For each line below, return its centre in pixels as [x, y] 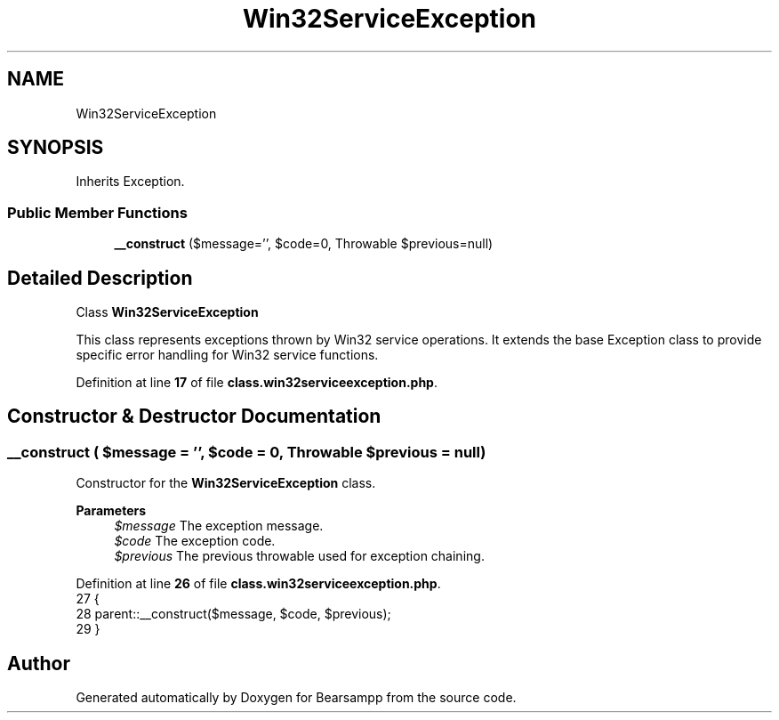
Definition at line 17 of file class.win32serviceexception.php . [257, 383]
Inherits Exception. [130, 182]
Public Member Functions [97, 212]
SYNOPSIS [56, 148]
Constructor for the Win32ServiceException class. [226, 483]
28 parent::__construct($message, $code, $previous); [233, 614]
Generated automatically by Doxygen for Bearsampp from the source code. [296, 698]
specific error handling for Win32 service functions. [227, 355]
